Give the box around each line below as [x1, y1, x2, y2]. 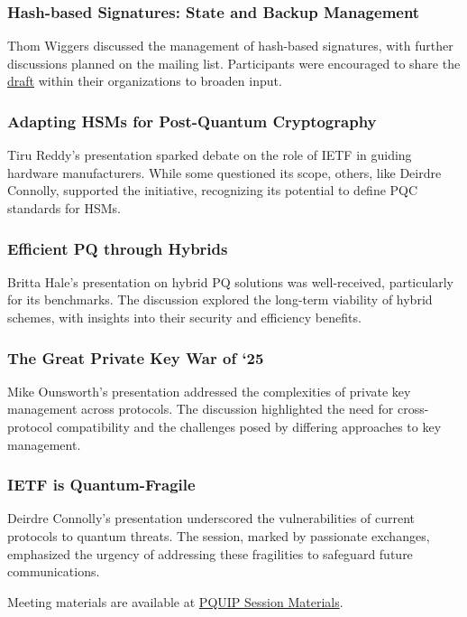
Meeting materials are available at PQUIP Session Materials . [7, 592, 343, 611]
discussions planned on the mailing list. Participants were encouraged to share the [7, 53, 461, 72]
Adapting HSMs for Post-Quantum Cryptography [7, 109, 377, 132]
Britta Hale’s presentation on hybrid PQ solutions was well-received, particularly [7, 272, 453, 291]
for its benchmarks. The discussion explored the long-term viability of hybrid [7, 290, 433, 309]
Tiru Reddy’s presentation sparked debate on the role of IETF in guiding [7, 145, 412, 164]
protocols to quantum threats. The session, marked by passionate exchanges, [7, 527, 430, 545]
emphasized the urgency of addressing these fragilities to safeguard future [7, 544, 413, 563]
